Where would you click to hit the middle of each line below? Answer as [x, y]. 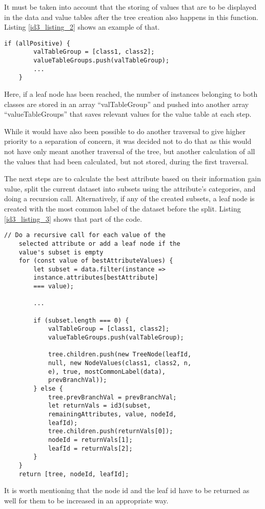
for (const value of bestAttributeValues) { [96, 261]
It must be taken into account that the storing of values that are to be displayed [130, 7]
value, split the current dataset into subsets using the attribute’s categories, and [130, 188]
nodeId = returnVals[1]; [90, 440]
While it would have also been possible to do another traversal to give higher [125, 131]
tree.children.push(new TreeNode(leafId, [120, 355]
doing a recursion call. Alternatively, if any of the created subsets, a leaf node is [129, 198]
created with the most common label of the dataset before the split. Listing [123, 208]
